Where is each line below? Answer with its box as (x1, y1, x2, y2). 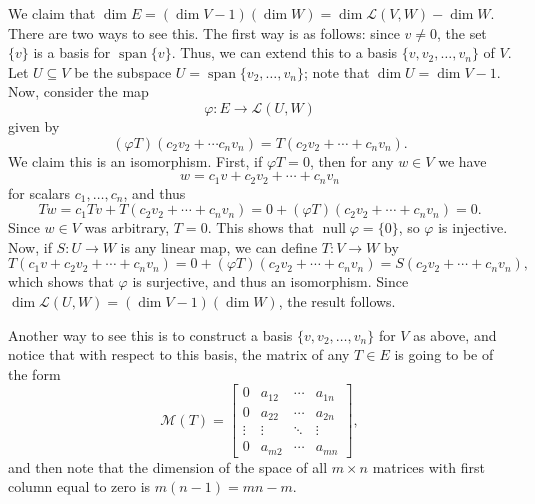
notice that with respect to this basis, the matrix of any (8, 344, 350, 365)
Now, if (8, 236, 52, 257)
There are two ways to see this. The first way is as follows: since (8, 22, 400, 43)
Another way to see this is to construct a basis (8, 324, 293, 345)
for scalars (8, 182, 71, 203)
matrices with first (372, 456, 485, 477)
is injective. (438, 217, 508, 238)
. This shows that (207, 217, 315, 238)
